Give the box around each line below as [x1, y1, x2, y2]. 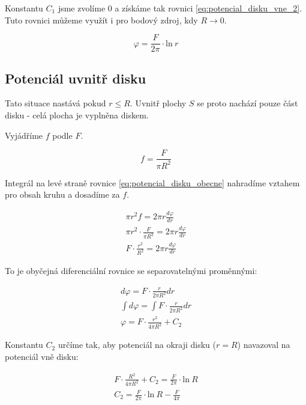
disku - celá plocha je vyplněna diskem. [5, 109, 149, 121]
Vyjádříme [5, 129, 43, 141]
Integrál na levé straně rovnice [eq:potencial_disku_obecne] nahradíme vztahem [5, 176, 300, 189]
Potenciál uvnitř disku [5, 69, 146, 87]
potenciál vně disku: [5, 350, 79, 362]
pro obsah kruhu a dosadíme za [5, 188, 120, 201]
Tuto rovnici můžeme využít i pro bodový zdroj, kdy [5, 13, 198, 26]
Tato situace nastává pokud [5, 97, 106, 109]
